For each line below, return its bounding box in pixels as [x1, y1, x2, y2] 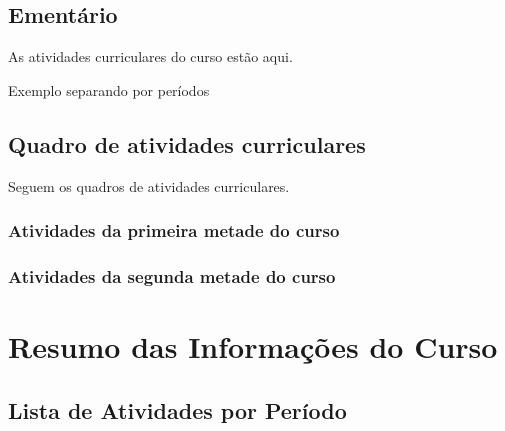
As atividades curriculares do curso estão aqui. [8, 46, 293, 67]
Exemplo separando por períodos [8, 79, 210, 100]
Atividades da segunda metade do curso [8, 263, 336, 288]
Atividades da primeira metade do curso [8, 218, 340, 243]
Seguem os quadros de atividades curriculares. [8, 175, 290, 196]
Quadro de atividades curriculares [8, 128, 366, 159]
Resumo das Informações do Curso [8, 326, 498, 367]
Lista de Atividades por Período [8, 394, 347, 425]
